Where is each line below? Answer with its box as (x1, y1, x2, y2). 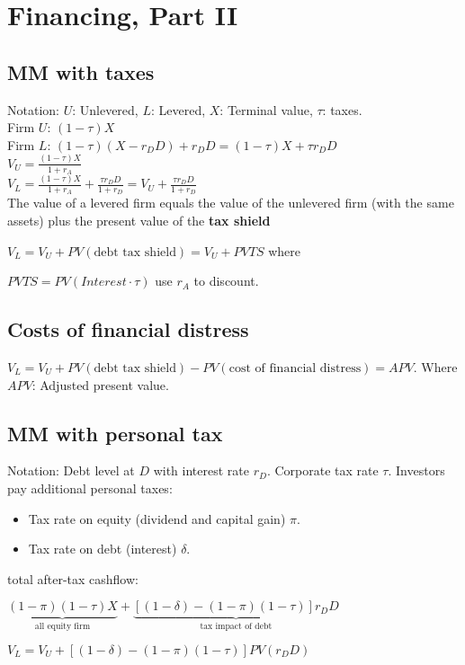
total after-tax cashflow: (7, 569, 139, 588)
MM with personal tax (7, 419, 223, 447)
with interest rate (153, 461, 249, 480)
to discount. (193, 271, 259, 290)
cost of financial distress (228, 362, 362, 376)
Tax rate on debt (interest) (28, 539, 177, 558)
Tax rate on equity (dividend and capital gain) (28, 509, 286, 528)
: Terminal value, (219, 100, 313, 119)
